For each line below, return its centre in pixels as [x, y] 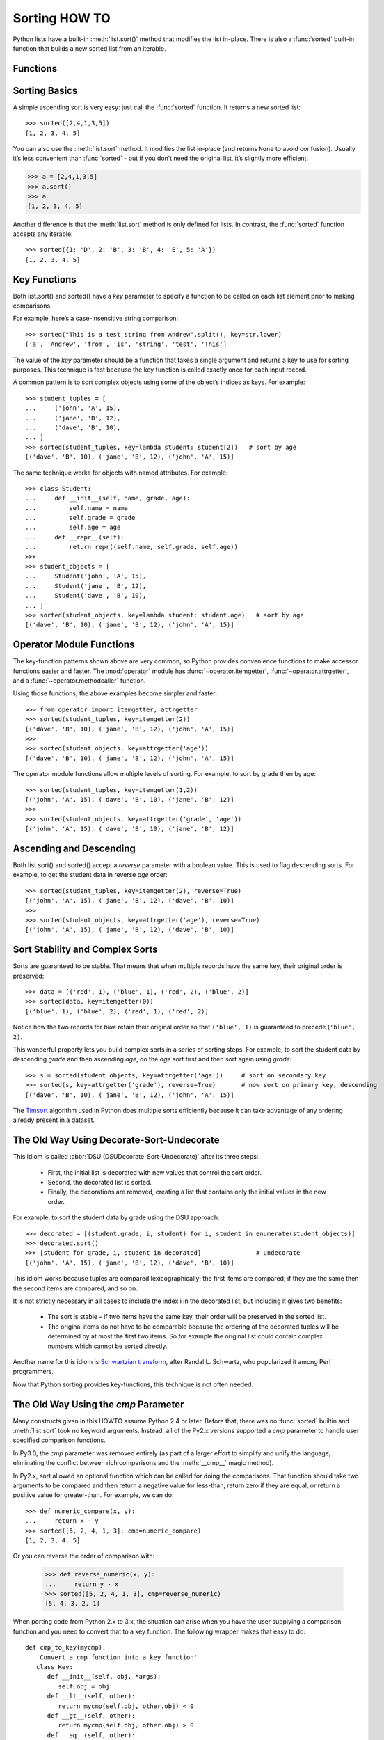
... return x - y [62, 1521]
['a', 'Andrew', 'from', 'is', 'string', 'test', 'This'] [126, 344]
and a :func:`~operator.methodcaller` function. [79, 681]
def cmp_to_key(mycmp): [66, 1647]
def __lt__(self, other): [91, 1696]
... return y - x [82, 1584]
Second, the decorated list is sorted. [100, 1183]
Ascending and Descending [74, 848]
